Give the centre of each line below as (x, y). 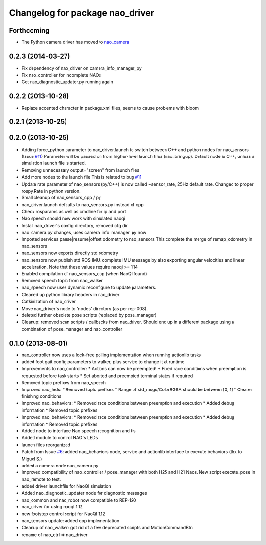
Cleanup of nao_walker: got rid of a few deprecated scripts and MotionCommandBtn (107, 528)
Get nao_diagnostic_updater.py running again (67, 82)
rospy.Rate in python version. (51, 191)
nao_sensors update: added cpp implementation (70, 521)
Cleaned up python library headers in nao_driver (70, 294)
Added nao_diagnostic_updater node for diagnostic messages (84, 493)
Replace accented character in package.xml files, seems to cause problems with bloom (110, 108)
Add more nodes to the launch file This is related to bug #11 (82, 177)
